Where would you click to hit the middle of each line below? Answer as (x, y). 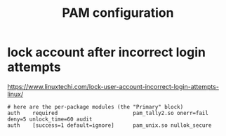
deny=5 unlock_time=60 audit (50, 119)
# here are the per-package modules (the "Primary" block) (95, 107)
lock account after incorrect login (106, 52)
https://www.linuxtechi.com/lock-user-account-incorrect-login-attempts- (113, 86)
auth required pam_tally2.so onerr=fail (108, 113)
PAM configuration (118, 13)
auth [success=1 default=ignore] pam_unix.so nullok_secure (109, 125)
